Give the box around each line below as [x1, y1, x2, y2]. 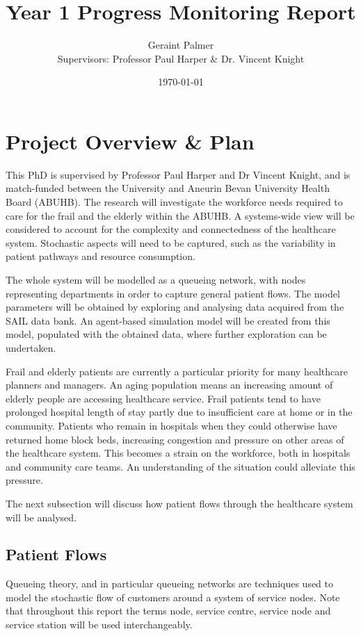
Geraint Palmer [147, 38, 214, 52]
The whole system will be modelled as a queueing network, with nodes [6, 272, 306, 286]
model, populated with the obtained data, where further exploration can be [6, 327, 327, 341]
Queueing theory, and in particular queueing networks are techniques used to [6, 576, 334, 591]
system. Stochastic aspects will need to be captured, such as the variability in [6, 235, 336, 250]
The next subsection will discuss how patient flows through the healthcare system [6, 496, 353, 510]
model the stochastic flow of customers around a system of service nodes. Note [6, 589, 340, 604]
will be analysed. [6, 509, 77, 524]
